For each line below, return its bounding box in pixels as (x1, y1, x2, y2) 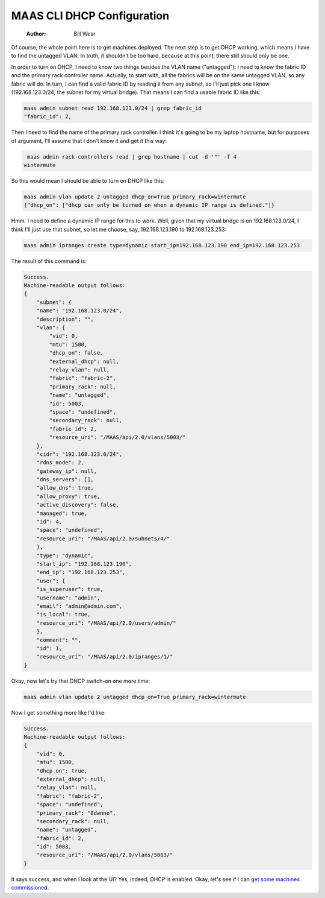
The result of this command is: (11, 257, 87, 265)
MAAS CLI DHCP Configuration (11, 9, 170, 22)
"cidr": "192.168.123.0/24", (36, 451, 123, 458)
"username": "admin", (36, 594, 101, 601)
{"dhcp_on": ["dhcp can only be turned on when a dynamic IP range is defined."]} (23, 202, 275, 209)
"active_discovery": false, (36, 501, 120, 508)
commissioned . (11, 884, 49, 891)
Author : (26, 30, 46, 37)
